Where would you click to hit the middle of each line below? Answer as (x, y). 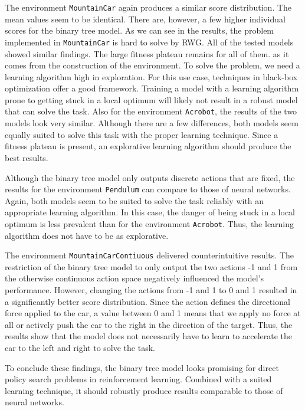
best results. (27, 157)
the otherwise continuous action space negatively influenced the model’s (134, 278)
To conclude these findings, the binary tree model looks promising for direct (142, 367)
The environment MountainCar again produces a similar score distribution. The (148, 7)
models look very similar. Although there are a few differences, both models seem (152, 123)
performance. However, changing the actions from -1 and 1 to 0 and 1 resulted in (151, 290)
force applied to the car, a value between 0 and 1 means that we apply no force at (153, 313)
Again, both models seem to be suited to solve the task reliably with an (135, 200)
